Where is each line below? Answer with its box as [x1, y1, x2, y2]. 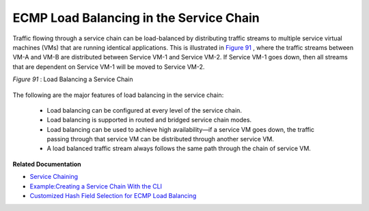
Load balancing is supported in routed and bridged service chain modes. [46, 116, 252, 124]
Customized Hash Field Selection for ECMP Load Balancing [29, 192, 197, 200]
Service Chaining [29, 173, 79, 181]
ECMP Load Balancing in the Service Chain [12, 10, 260, 25]
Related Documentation [12, 160, 81, 168]
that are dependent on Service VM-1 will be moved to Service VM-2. [12, 62, 205, 71]
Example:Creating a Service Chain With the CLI [29, 182, 163, 191]
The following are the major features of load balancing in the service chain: [12, 91, 224, 99]
